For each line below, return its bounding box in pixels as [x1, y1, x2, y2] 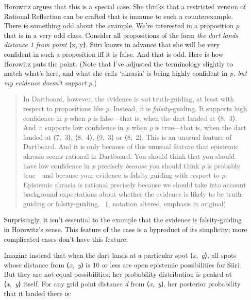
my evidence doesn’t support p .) [4, 77, 97, 87]
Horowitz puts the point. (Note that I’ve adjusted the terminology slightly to [4, 58, 233, 68]
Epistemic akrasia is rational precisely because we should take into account [23, 179, 246, 189]
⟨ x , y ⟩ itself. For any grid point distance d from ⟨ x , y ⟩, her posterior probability [4, 279, 241, 289]
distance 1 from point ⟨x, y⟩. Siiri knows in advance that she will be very [4, 39, 220, 50]
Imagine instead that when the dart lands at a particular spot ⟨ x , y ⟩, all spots [4, 250, 236, 260]
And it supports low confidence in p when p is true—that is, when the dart [23, 122, 247, 133]
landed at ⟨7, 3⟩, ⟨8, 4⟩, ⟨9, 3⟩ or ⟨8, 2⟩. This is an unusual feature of [23, 132, 232, 142]
